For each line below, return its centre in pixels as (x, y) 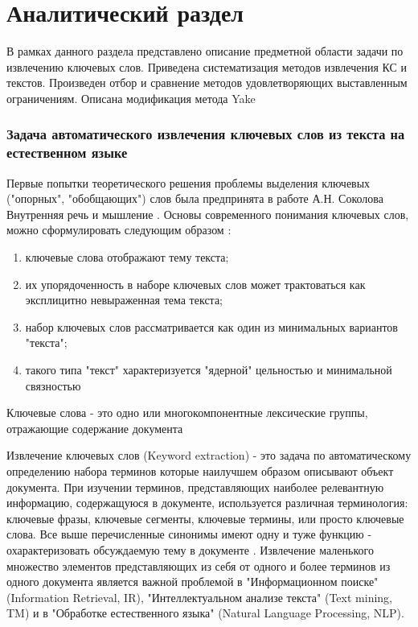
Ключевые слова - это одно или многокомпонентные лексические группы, (187, 412)
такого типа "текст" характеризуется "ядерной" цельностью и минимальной (209, 369)
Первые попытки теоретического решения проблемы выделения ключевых (189, 182)
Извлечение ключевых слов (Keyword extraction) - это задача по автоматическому (209, 455)
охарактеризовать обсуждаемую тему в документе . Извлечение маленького (190, 549)
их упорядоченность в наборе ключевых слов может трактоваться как (195, 284)
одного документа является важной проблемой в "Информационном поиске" (193, 582)
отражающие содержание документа (95, 428)
